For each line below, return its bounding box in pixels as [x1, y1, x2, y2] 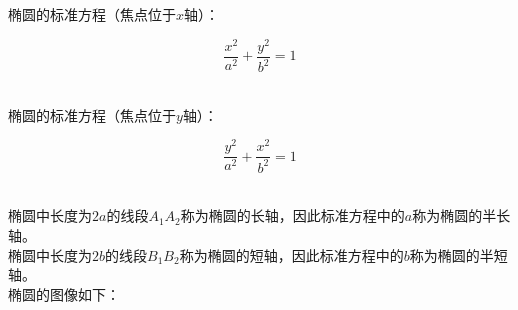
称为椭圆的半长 [412, 205, 511, 226]
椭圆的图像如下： [8, 283, 120, 304]
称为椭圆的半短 [409, 244, 508, 265]
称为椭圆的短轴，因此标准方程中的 [179, 244, 404, 265]
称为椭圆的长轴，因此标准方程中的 [180, 205, 405, 226]
